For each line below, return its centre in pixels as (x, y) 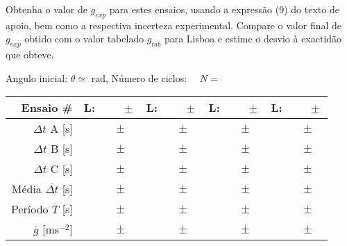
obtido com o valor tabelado (84, 39)
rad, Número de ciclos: (139, 77)
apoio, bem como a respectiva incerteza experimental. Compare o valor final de (174, 25)
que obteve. (30, 55)
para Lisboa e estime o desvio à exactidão (253, 39)
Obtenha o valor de (46, 9)
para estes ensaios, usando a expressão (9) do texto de (224, 9)
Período (30, 209)
